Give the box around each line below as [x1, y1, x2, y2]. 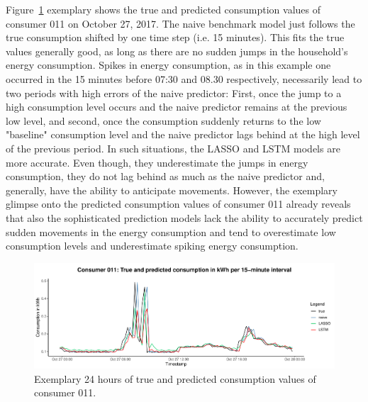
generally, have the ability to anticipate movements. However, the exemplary [6, 182, 338, 197]
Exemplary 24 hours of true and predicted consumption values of [34, 371, 316, 386]
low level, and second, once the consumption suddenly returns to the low [6, 113, 321, 128]
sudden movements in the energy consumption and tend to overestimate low [6, 224, 336, 239]
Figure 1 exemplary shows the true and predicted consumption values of [6, 2, 321, 16]
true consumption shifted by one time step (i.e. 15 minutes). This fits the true [6, 30, 345, 45]
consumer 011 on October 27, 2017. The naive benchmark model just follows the [6, 16, 355, 30]
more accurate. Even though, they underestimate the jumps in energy [6, 155, 308, 169]
